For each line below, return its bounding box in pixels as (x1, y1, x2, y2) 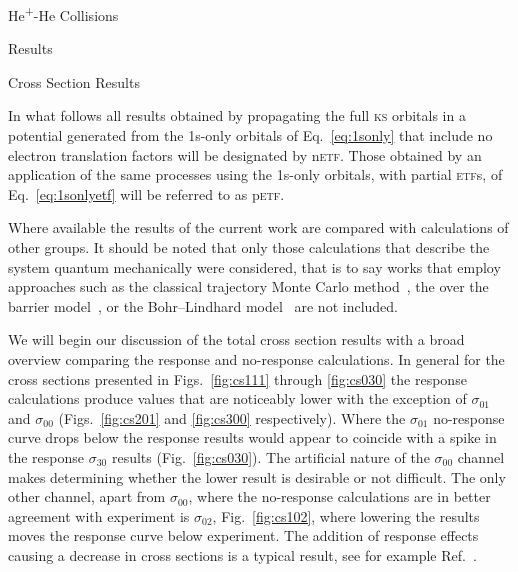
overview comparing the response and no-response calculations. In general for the (8, 348, 505, 369)
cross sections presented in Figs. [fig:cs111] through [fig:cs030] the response (8, 368, 467, 389)
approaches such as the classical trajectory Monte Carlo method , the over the (8, 276, 489, 297)
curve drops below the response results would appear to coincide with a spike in (8, 427, 497, 448)
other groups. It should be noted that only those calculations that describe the (8, 237, 490, 257)
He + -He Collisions (8, 2, 119, 25)
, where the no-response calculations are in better (188, 486, 491, 507)
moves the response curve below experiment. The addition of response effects (8, 525, 479, 546)
